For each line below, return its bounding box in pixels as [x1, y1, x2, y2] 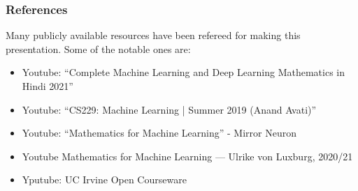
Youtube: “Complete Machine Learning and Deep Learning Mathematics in [22, 65, 345, 79]
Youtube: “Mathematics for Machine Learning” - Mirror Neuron [22, 125, 296, 140]
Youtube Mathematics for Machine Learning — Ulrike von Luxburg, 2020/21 [22, 148, 353, 163]
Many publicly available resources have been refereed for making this [6, 28, 301, 43]
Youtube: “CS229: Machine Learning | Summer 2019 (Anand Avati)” [22, 102, 317, 116]
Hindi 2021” [22, 79, 73, 93]
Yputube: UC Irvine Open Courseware [22, 172, 187, 187]
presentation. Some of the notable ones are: [6, 41, 191, 56]
